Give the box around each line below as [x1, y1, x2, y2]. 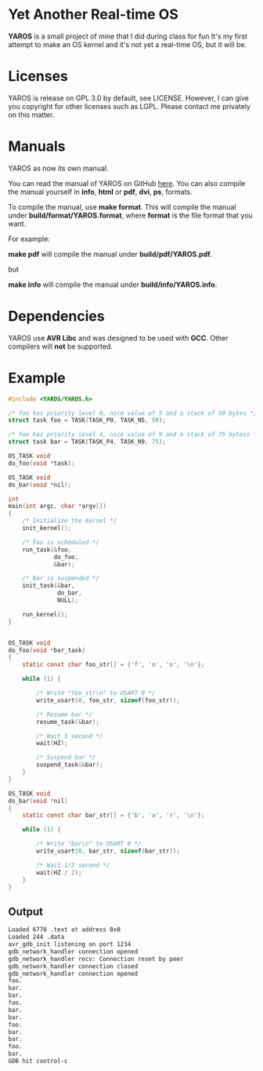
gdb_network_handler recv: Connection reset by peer [8, 955, 184, 963]
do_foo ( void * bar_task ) [8, 646, 86, 654]
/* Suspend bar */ [36, 754, 96, 762]
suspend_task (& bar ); [36, 761, 103, 769]
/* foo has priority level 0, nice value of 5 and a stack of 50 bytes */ [8, 409, 258, 417]
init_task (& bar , [22, 582, 76, 590]
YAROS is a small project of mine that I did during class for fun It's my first [8, 31, 248, 41]
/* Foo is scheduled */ [22, 538, 100, 546]
